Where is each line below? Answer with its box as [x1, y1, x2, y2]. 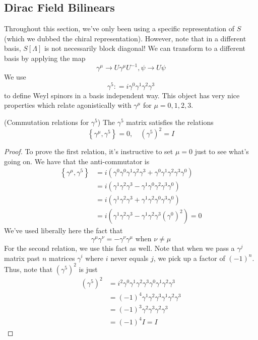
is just [79, 263, 98, 274]
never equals [110, 252, 149, 263]
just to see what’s [195, 146, 249, 157]
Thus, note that [4, 263, 53, 274]
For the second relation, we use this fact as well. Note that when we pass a [4, 242, 235, 253]
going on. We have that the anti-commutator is [4, 156, 150, 166]
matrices [49, 252, 75, 263]
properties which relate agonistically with [4, 100, 132, 110]
